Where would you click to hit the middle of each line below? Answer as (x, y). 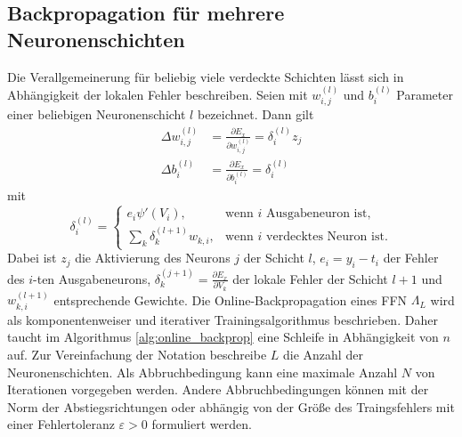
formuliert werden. (202, 424)
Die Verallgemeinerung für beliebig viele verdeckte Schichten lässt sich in (206, 76)
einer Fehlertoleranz (61, 424)
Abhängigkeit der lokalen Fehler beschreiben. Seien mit (158, 94)
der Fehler (411, 258)
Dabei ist (32, 258)
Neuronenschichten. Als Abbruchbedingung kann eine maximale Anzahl (203, 372)
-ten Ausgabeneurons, (92, 278)
